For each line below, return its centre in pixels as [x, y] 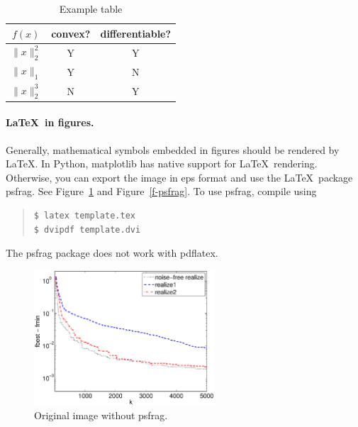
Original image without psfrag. [101, 415]
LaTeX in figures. [50, 122]
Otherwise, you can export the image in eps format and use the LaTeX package [179, 177]
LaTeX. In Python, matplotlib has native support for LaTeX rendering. [162, 163]
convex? [71, 33]
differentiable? [136, 33]
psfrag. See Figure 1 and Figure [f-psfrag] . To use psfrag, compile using [161, 191]
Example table [91, 9]
